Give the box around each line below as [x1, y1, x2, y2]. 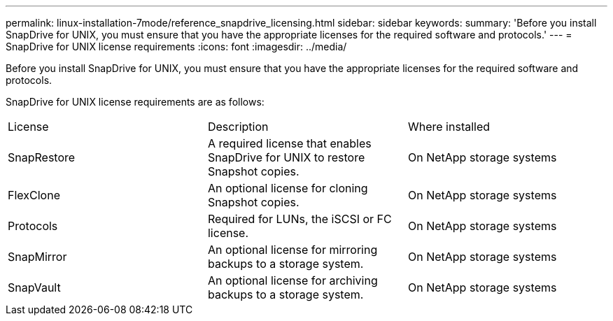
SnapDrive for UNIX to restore [207, 150, 365, 164]
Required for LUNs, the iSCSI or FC [207, 212, 392, 226]
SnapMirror [8, 250, 67, 264]
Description [207, 120, 269, 134]
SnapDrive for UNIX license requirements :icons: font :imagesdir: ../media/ [6, 41, 347, 52]
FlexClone [8, 188, 60, 202]
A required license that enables [207, 136, 372, 150]
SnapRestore [8, 150, 76, 164]
